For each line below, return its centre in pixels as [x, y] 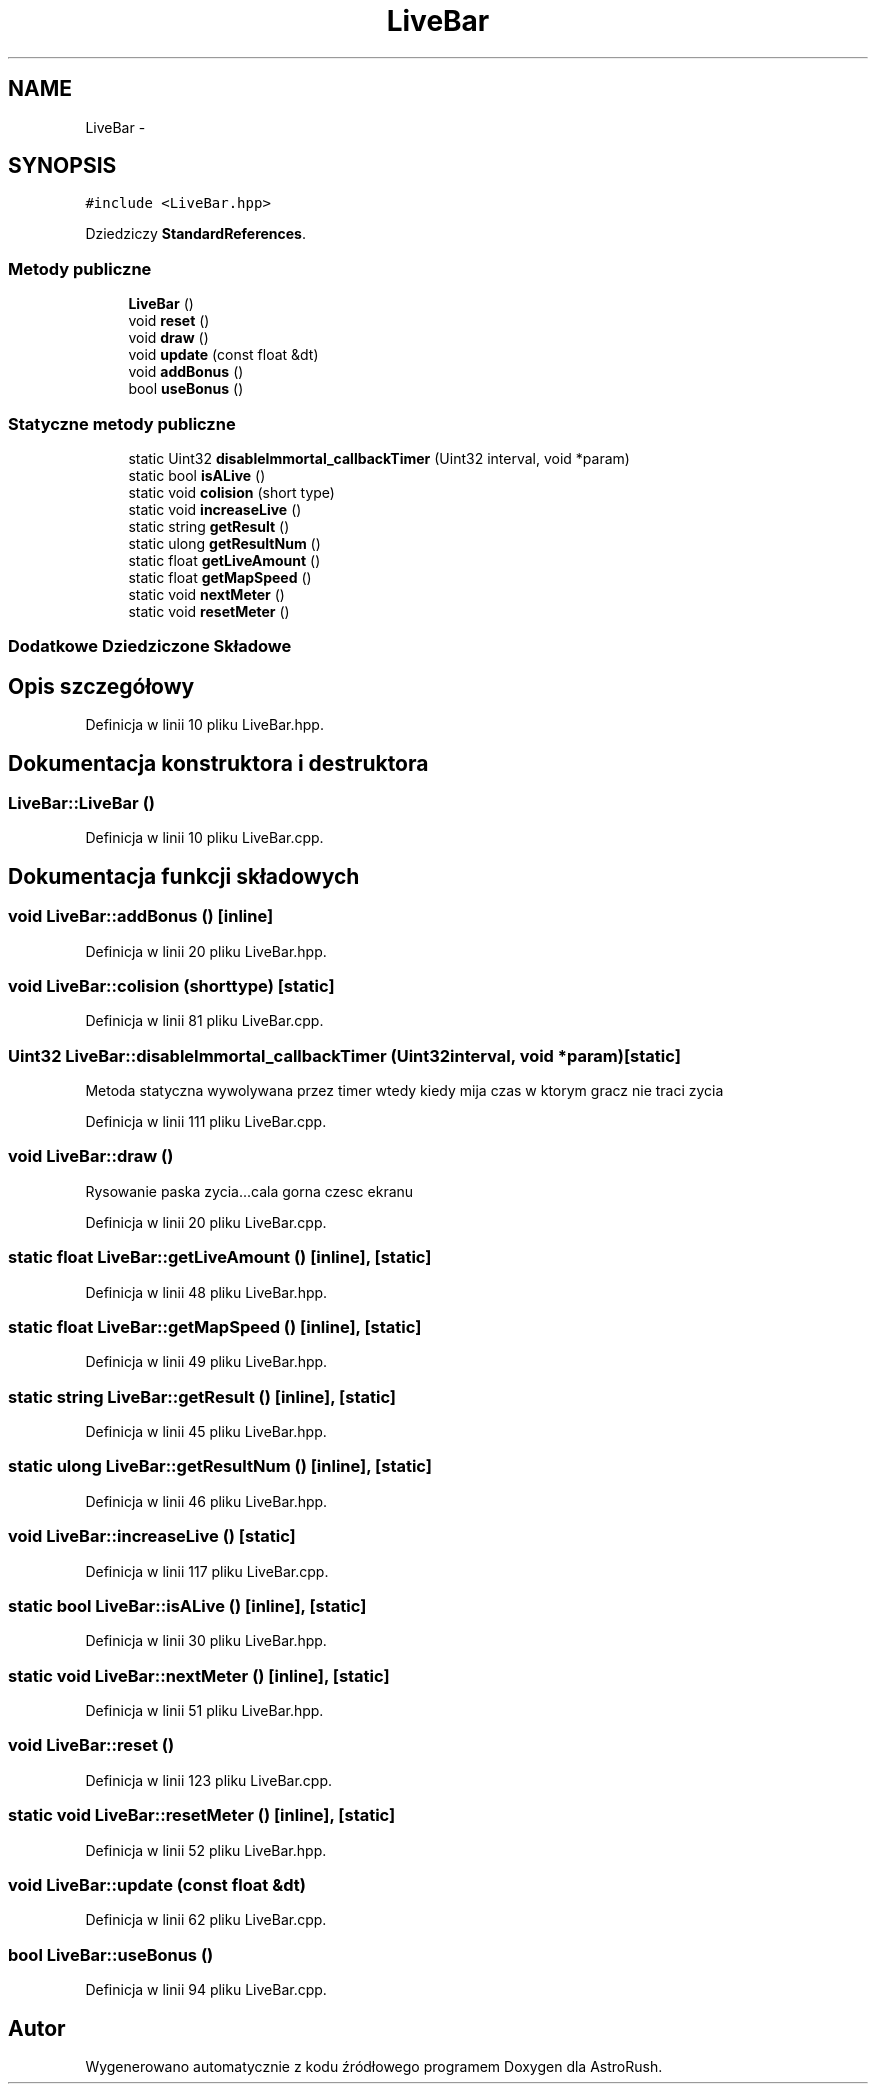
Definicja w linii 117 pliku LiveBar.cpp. [207, 1571]
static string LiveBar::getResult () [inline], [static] [202, 1396]
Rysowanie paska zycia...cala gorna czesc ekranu [249, 1191]
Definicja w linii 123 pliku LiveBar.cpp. [209, 1780]
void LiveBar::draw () [91, 1156]
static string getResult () [209, 526]
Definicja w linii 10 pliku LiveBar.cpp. [204, 838]
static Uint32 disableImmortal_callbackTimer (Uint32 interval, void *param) [379, 458]
